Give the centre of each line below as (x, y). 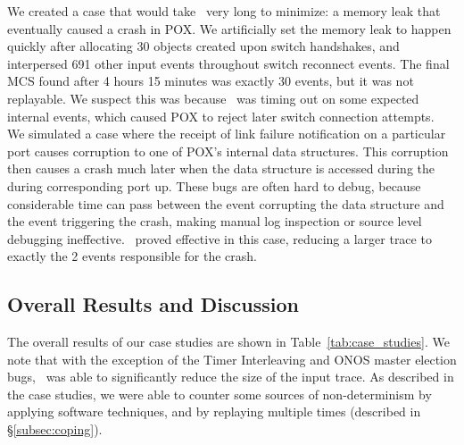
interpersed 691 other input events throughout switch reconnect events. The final (228, 63)
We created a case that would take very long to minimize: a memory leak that (224, 11)
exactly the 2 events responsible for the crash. (133, 256)
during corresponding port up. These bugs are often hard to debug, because (214, 185)
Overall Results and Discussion (153, 304)
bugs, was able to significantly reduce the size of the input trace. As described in (231, 377)
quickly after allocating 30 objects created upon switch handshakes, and (203, 46)
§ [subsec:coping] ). (55, 429)
